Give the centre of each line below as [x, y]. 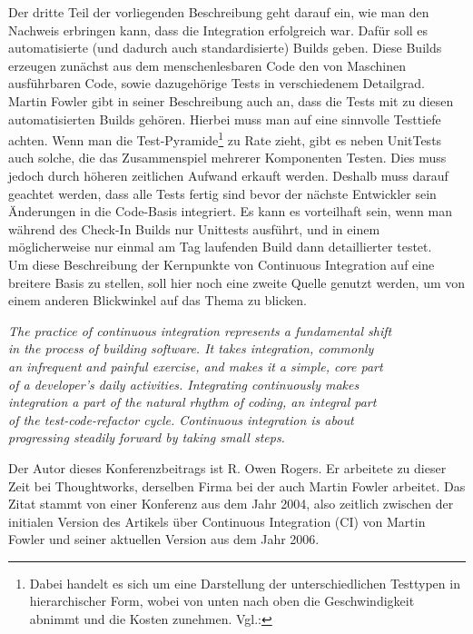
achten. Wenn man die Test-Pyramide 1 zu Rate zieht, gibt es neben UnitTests [225, 139]
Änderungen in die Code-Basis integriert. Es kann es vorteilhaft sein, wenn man [230, 211]
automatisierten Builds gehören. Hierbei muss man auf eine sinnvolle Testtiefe [225, 119]
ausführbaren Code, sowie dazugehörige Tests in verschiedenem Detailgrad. [217, 83]
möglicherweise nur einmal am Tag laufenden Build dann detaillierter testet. [220, 247]
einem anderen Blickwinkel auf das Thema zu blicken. [158, 300]
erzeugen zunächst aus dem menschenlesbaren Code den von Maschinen [207, 65]
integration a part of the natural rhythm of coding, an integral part [192, 402]
